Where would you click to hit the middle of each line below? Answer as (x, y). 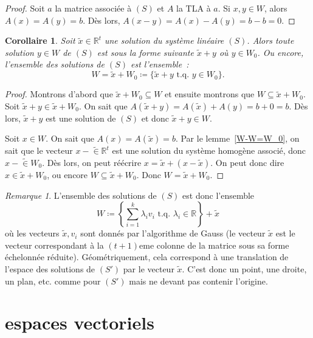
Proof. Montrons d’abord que (59, 94)
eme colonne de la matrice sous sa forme (214, 245)
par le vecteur (149, 268)
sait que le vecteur (39, 150)
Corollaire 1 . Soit (40, 40)
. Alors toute (270, 40)
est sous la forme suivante (145, 52)
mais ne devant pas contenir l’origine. (198, 281)
